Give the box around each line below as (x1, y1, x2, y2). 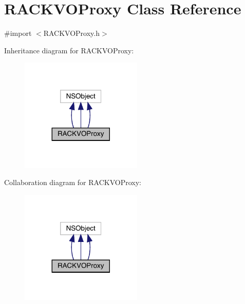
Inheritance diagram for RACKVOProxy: (4, 45, 134, 55)
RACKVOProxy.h (43, 28, 100, 38)
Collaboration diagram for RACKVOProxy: (4, 177, 141, 188)
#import (4, 28, 32, 38)
